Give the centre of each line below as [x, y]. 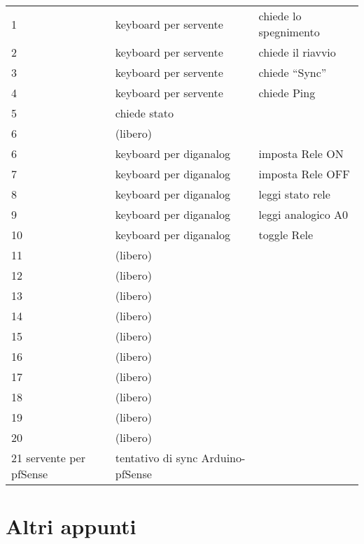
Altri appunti [71, 526]
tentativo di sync [156, 458]
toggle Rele [286, 235]
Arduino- [223, 458]
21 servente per [48, 458]
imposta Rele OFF [304, 174]
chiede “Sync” [293, 72]
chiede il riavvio [297, 52]
